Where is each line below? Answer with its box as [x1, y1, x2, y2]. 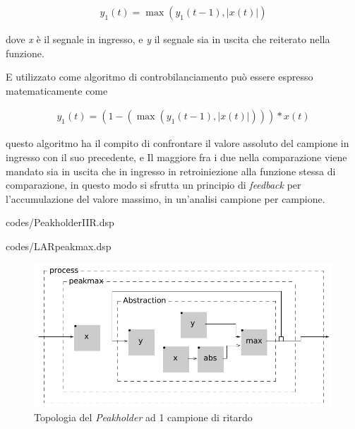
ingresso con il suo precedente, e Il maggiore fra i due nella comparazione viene [6, 150, 347, 165]
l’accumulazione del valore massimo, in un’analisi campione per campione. [6, 191, 325, 206]
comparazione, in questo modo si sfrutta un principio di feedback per [6, 177, 301, 192]
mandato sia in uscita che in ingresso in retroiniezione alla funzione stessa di [6, 163, 336, 178]
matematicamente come [6, 83, 108, 98]
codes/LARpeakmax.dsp [6, 239, 112, 253]
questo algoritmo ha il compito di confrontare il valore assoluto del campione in [6, 136, 349, 151]
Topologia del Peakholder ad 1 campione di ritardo [34, 410, 253, 425]
